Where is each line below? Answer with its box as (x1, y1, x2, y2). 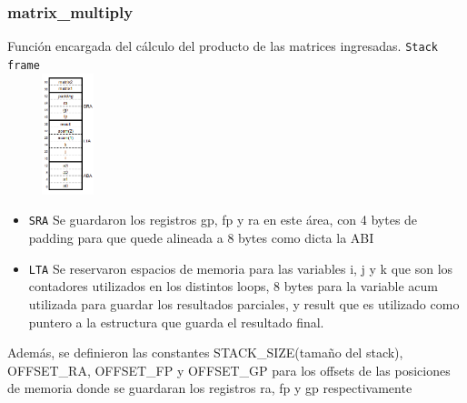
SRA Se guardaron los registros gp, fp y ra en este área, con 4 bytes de (28, 210, 418, 229)
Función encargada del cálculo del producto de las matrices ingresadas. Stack (7, 36, 438, 55)
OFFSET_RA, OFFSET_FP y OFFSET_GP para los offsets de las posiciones (7, 360, 451, 379)
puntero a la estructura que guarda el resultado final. (28, 312, 324, 331)
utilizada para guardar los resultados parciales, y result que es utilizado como (28, 294, 460, 313)
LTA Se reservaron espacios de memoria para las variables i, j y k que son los (28, 258, 453, 277)
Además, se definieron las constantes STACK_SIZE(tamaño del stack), (7, 343, 403, 362)
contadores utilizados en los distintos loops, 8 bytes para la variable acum (28, 277, 438, 296)
